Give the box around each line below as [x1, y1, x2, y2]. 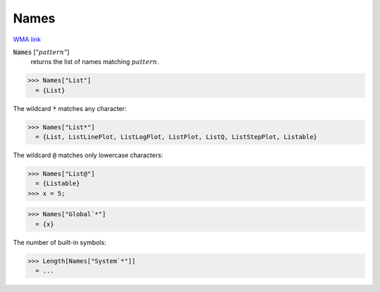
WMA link [13, 35, 42, 44]
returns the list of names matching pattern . [30, 58, 160, 66]
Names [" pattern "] [13, 48, 70, 56]
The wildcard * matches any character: [13, 104, 127, 112]
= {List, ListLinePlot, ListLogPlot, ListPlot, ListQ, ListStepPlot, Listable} [35, 133, 318, 141]
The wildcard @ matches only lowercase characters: [13, 151, 163, 159]
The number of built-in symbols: [13, 238, 107, 246]
